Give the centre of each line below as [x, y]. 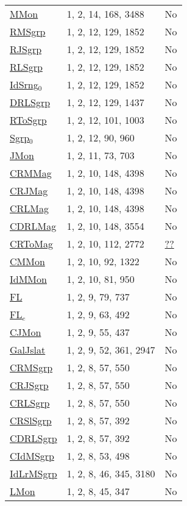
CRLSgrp [30, 403]
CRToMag [31, 244]
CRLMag [30, 208]
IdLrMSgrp [34, 473]
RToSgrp [28, 120]
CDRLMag [33, 226]
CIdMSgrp [32, 456]
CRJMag [29, 191]
